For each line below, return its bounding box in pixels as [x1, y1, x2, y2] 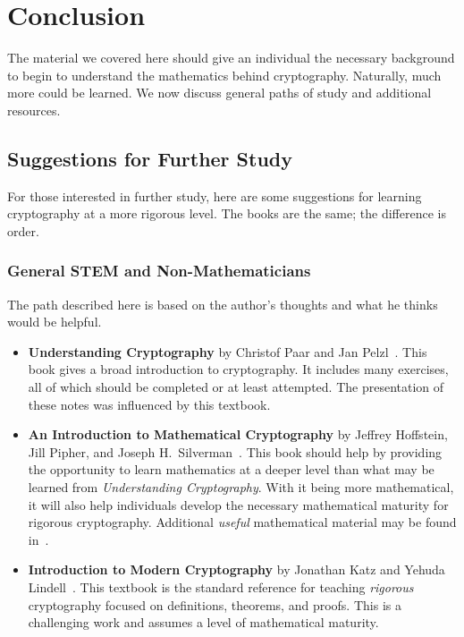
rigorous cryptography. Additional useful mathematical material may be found [28, 513, 457, 531]
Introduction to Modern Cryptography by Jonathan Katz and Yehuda [28, 560, 445, 579]
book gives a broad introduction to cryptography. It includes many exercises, [28, 360, 449, 378]
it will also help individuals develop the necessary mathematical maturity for [28, 495, 449, 514]
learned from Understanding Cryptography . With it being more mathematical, [28, 478, 454, 497]
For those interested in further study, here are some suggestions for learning [7, 186, 422, 205]
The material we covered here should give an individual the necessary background [7, 48, 455, 67]
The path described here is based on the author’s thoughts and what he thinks [7, 294, 438, 313]
